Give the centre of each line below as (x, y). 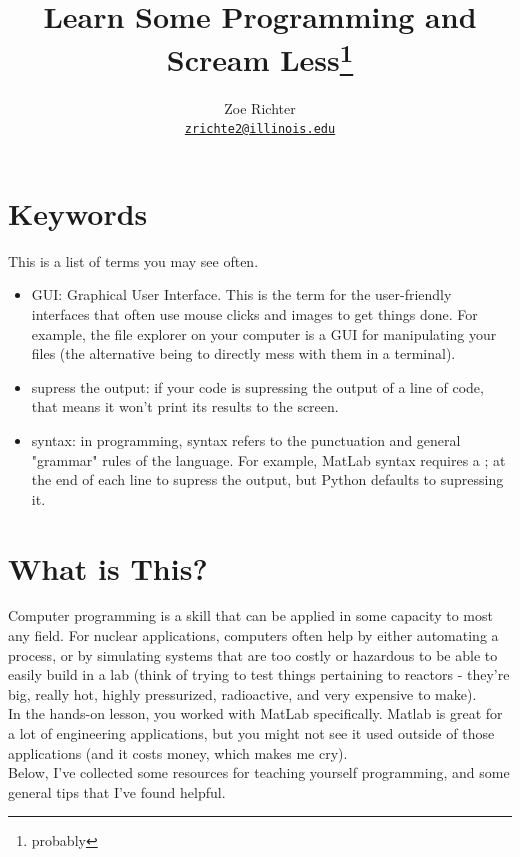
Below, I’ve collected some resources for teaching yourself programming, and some (259, 772)
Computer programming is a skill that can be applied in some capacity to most (250, 615)
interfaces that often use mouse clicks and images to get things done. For (254, 314)
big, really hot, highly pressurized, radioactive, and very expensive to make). (242, 693)
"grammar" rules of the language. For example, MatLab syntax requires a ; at (268, 459)
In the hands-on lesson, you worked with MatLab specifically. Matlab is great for (255, 713)
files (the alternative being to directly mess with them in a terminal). (243, 353)
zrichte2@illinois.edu (260, 129)
